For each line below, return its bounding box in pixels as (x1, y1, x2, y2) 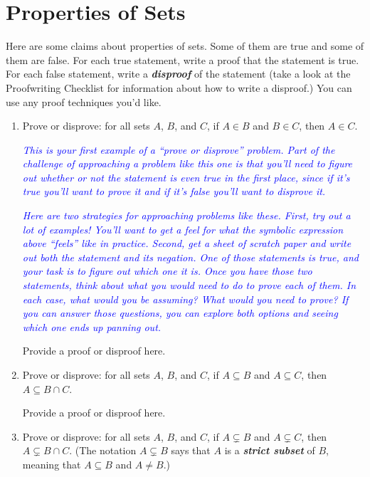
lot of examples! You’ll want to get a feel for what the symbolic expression (22, 221, 344, 236)
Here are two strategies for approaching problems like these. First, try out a (22, 208, 351, 223)
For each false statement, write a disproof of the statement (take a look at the (6, 66, 351, 81)
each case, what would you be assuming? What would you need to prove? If (22, 291, 349, 306)
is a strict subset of (224, 443, 315, 458)
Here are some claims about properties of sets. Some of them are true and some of (6, 38, 364, 53)
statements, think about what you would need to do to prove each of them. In (22, 278, 356, 293)
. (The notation (69, 443, 137, 458)
